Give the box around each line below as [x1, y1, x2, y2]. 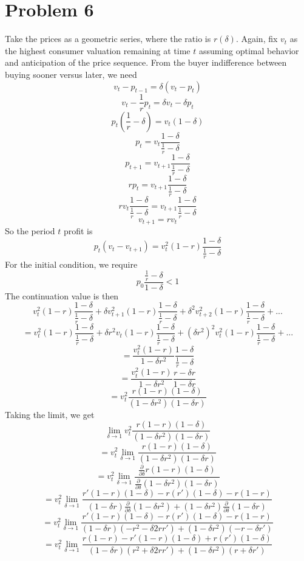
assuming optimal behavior [198, 44, 299, 57]
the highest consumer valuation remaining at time [5, 44, 191, 57]
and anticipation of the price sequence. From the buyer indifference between [5, 56, 287, 69]
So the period [5, 225, 55, 237]
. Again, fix [235, 32, 278, 45]
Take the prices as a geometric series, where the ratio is [5, 32, 211, 45]
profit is [63, 225, 93, 237]
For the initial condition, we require [5, 257, 138, 270]
